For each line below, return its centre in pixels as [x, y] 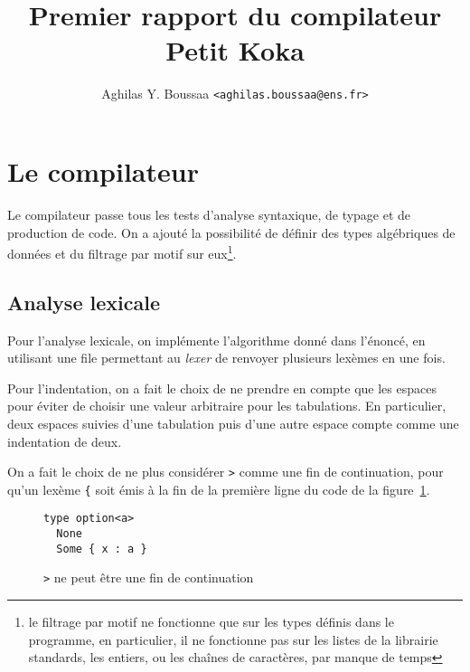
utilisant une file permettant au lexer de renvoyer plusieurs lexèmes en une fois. [226, 358]
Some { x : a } [102, 549]
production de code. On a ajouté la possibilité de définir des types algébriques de [231, 232]
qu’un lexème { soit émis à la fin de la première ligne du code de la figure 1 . [219, 489]
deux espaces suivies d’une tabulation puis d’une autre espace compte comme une [233, 423]
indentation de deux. [65, 441]
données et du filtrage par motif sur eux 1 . [122, 252]
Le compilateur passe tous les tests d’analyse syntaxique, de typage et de [209, 214]
